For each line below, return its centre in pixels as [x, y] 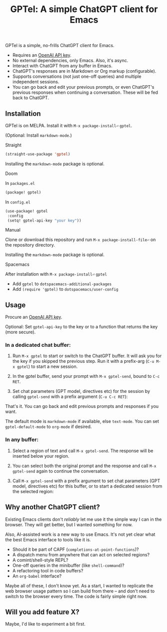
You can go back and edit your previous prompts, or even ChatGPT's [83, 87]
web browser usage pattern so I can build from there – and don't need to [80, 591]
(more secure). [20, 332]
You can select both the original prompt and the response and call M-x [84, 466]
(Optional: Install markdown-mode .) [39, 135]
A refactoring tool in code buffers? [48, 570]
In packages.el [20, 183]
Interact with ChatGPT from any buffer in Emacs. [62, 66]
